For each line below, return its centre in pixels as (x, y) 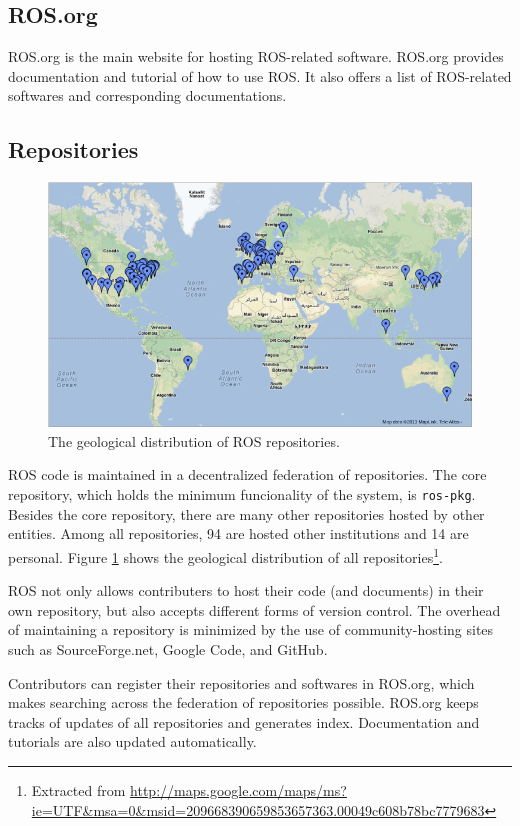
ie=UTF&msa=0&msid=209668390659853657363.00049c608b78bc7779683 (258, 809)
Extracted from (78, 789)
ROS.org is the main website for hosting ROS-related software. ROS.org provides (256, 56)
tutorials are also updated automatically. (132, 741)
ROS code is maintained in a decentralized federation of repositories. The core (247, 474)
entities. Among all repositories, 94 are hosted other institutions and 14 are (238, 533)
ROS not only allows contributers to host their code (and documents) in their (246, 590)
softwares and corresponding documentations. (147, 95)
